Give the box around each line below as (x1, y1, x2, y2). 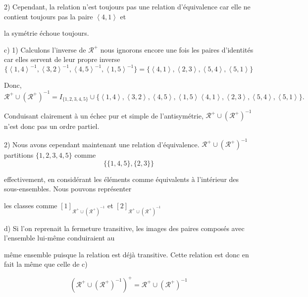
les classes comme (4, 200, 57, 210)
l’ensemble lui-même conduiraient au (4, 233, 115, 243)
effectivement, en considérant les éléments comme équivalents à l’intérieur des (4, 174, 239, 184)
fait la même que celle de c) (4, 259, 88, 269)
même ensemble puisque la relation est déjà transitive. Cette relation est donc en (4, 249, 249, 259)
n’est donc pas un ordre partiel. (4, 121, 100, 131)
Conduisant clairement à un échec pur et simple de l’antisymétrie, (4, 110, 204, 120)
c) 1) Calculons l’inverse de (4, 44, 86, 55)
